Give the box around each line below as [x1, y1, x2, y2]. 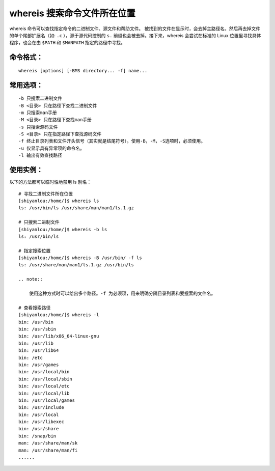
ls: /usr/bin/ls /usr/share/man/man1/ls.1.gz [18, 205, 134, 211]
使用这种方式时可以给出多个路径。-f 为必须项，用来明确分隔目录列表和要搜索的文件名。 [29, 291, 216, 296]
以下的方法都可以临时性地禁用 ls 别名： [9, 179, 92, 185]
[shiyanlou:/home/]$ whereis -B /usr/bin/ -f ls [18, 255, 142, 261]
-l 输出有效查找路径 [18, 153, 63, 158]
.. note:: [18, 276, 43, 282]
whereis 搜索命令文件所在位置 [9, 8, 136, 19]
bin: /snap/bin [18, 433, 57, 439]
